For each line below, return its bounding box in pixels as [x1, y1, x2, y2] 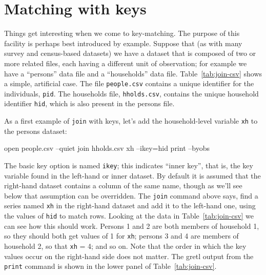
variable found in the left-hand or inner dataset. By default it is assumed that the [4, 170, 261, 181]
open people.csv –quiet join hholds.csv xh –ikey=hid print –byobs [4, 143, 210, 153]
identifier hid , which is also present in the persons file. [4, 98, 175, 109]
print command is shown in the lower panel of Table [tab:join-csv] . [4, 261, 217, 271]
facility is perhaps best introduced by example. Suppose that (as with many [4, 37, 242, 48]
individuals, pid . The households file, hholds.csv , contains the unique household [4, 88, 259, 99]
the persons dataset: [4, 125, 67, 136]
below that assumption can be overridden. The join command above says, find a [4, 190, 258, 201]
